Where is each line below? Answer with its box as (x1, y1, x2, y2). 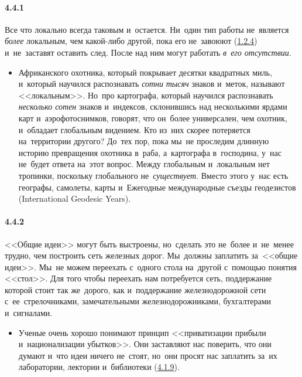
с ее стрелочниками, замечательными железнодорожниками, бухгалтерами (5, 295, 272, 307)
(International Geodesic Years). (18, 192, 131, 205)
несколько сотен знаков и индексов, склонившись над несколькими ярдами (18, 100, 287, 113)
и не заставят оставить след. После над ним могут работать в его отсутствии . (5, 46, 291, 58)
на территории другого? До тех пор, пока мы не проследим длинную (18, 135, 269, 147)
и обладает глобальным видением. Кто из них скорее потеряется (18, 123, 250, 135)
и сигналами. (5, 307, 53, 319)
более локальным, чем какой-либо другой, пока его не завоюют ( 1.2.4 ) (5, 35, 258, 47)
